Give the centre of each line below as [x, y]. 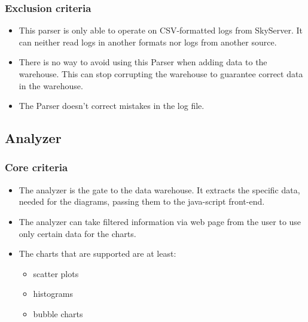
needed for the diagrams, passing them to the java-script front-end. [142, 201]
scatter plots [56, 273]
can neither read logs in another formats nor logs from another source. [148, 42]
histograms [53, 294]
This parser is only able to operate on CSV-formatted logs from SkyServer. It [161, 30]
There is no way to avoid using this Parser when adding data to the [143, 62]
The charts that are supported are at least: [97, 253]
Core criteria [36, 167]
